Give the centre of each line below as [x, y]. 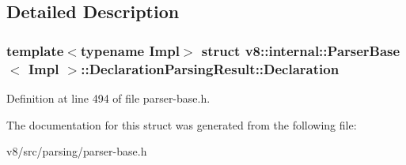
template [35, 50]
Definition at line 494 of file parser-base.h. [108, 97]
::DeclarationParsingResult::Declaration [210, 68]
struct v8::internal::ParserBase [301, 50]
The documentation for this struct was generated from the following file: [182, 124]
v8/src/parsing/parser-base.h [77, 151]
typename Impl [130, 50]
